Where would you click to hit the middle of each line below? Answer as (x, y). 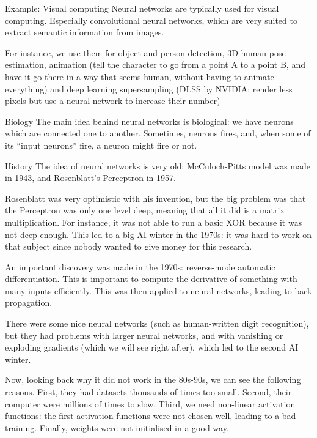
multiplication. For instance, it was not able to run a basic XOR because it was (154, 222)
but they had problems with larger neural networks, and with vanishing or (144, 335)
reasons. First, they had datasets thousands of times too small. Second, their (148, 392)
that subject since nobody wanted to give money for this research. (129, 246)
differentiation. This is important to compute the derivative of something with (151, 279)
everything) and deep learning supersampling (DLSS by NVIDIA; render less (149, 88)
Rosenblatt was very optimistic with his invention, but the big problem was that (155, 198)
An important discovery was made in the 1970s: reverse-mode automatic (140, 266)
